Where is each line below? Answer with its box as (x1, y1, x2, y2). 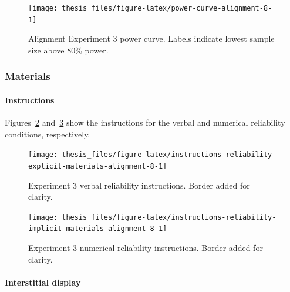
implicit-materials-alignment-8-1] (28, 224, 167, 233)
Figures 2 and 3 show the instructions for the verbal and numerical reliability (5, 116, 285, 129)
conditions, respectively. (5, 127, 90, 140)
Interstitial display (5, 276, 81, 288)
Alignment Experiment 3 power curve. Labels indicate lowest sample (28, 32, 275, 45)
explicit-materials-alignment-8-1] (28, 162, 167, 170)
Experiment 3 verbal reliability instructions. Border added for (28, 179, 250, 191)
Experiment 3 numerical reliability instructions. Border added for (28, 241, 263, 254)
